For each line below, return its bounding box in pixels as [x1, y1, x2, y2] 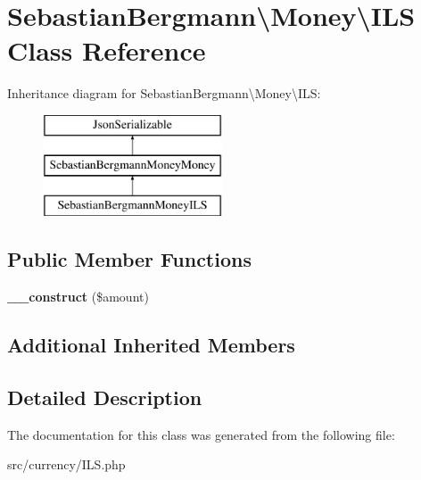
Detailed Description [7, 383, 202, 410]
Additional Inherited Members [7, 331, 295, 359]
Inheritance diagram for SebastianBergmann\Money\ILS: [7, 84, 321, 103]
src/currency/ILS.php [7, 455, 126, 474]
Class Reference [7, 32, 206, 69]
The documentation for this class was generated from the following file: [7, 425, 395, 443]
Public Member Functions [7, 245, 252, 273]
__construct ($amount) [7, 287, 149, 306]
